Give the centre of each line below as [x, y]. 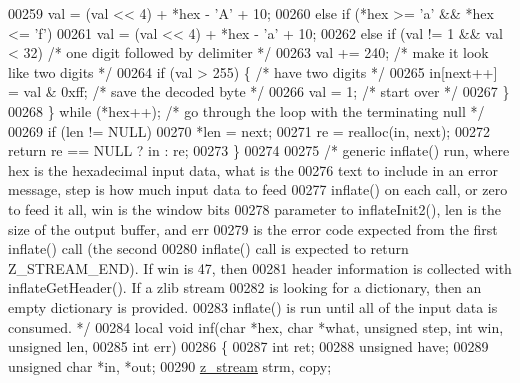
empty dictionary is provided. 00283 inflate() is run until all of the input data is [253, 306]
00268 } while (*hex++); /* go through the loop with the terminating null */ [246, 110]
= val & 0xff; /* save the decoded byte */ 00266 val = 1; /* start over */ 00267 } [259, 91]
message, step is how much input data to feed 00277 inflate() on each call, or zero [258, 189]
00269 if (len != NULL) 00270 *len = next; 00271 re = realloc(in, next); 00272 [249, 130]
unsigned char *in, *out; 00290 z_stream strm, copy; [170, 365]
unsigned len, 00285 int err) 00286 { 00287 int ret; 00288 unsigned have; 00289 [248, 346]
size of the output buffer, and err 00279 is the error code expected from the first [253, 228]
